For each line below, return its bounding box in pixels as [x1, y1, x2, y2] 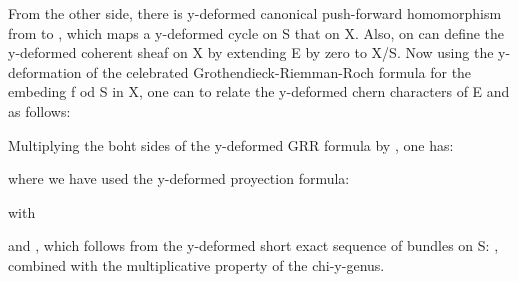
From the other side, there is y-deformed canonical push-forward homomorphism [8, 3, 502, 23]
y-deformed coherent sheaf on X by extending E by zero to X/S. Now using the [8, 42, 494, 63]
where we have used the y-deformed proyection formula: [8, 168, 350, 189]
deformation [8, 61, 82, 82]
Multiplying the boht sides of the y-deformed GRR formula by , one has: [8, 134, 454, 155]
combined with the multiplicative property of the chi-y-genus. [8, 254, 385, 275]
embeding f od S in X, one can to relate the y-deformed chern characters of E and [8, 81, 510, 102]
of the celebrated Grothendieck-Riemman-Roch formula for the [86, 61, 472, 82]
